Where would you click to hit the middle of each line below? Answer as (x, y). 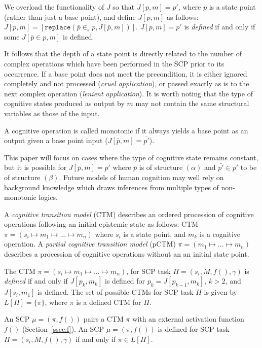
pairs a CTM (103, 319)
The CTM (20, 271)
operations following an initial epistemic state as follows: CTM (101, 224)
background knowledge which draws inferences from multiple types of (111, 187)
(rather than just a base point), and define (70, 16)
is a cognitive (220, 234)
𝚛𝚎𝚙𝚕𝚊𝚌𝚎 (58, 28)
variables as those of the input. (52, 113)
